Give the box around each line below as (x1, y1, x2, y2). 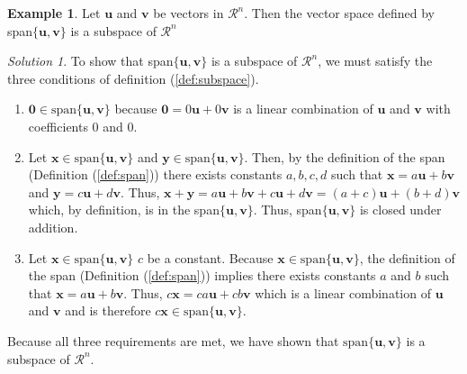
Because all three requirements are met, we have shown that (7, 331, 339, 350)
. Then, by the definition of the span (244, 147, 445, 166)
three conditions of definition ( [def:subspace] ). (7, 68, 259, 87)
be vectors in (153, 4, 224, 22)
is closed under (359, 200, 442, 219)
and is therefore (65, 301, 151, 320)
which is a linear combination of (255, 283, 431, 302)
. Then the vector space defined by (244, 4, 435, 22)
